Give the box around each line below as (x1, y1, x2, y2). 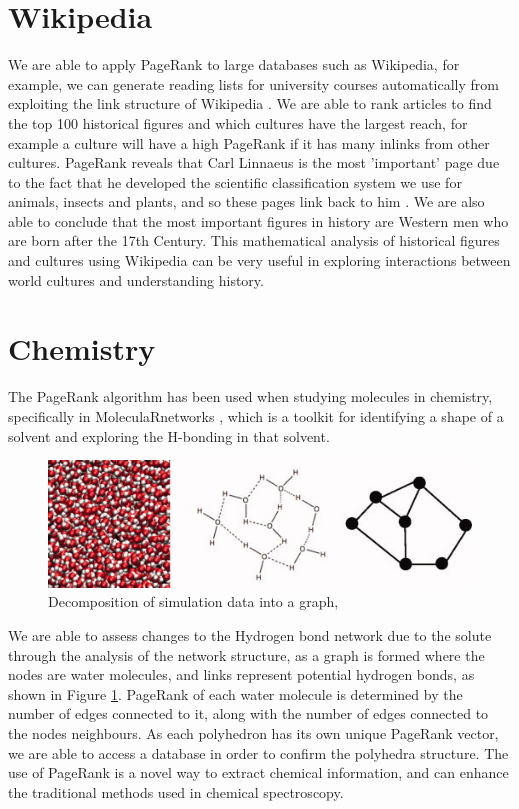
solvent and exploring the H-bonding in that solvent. (8, 425, 330, 446)
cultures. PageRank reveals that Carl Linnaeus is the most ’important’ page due (8, 152, 500, 173)
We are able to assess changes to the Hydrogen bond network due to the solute (8, 625, 492, 646)
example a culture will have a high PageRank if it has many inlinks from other (8, 132, 490, 153)
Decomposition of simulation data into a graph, (48, 591, 339, 612)
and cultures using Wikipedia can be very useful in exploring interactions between (8, 250, 511, 271)
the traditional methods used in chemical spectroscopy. (8, 781, 344, 802)
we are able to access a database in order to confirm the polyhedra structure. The (8, 742, 509, 763)
